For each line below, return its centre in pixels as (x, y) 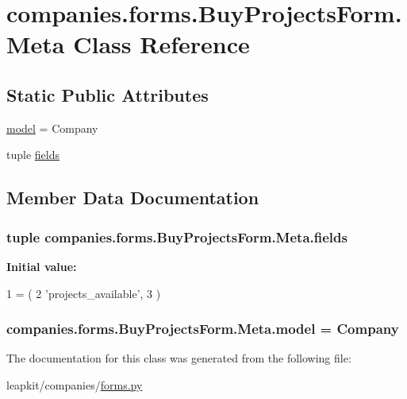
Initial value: (42, 266)
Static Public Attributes (108, 94)
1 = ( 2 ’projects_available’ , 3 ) (84, 293)
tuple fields (33, 155)
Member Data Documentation (133, 198)
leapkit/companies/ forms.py (75, 384)
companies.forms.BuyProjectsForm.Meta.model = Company (203, 329)
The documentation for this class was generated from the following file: (179, 358)
